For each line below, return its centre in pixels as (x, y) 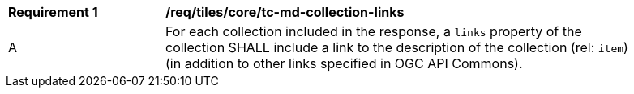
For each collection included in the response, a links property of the (374, 31)
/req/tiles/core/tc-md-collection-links (285, 12)
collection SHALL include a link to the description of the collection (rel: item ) (397, 47)
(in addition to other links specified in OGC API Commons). (344, 63)
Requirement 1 (53, 12)
